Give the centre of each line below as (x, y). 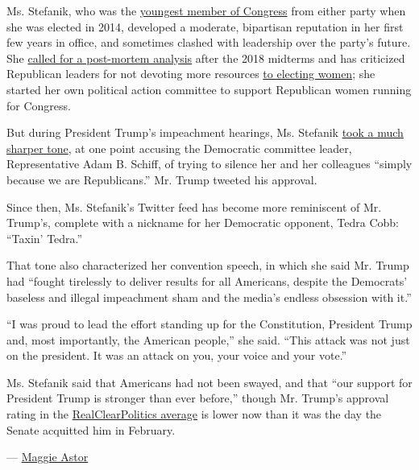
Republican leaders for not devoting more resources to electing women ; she (191, 74)
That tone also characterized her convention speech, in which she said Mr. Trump (208, 265)
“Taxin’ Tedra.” (45, 238)
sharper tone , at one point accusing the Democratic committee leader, (179, 148)
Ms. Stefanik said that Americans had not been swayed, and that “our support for (209, 382)
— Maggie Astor (48, 457)
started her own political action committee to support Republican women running (209, 89)
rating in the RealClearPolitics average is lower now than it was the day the (194, 414)
